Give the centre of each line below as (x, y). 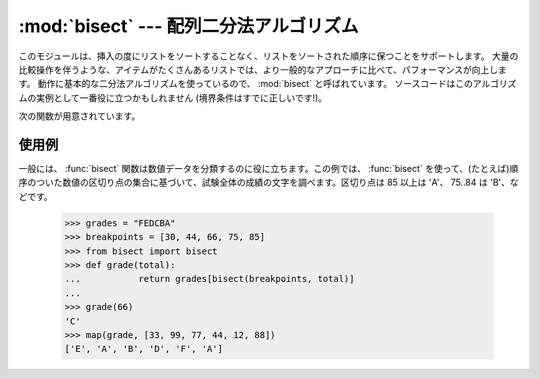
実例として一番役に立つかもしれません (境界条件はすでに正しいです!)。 (181, 97)
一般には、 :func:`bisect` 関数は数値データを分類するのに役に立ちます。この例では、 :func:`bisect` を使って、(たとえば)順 (268, 169)
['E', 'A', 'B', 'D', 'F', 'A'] (144, 349)
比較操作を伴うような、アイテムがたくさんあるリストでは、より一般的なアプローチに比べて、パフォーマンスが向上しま (262, 69)
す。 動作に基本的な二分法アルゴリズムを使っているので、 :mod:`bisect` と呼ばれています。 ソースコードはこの (246, 84)
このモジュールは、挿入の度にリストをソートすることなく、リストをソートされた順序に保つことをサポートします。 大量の (268, 56)
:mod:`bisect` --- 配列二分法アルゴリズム (188, 26)
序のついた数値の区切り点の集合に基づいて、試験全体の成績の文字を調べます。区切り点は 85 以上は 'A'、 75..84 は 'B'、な (268, 182)
